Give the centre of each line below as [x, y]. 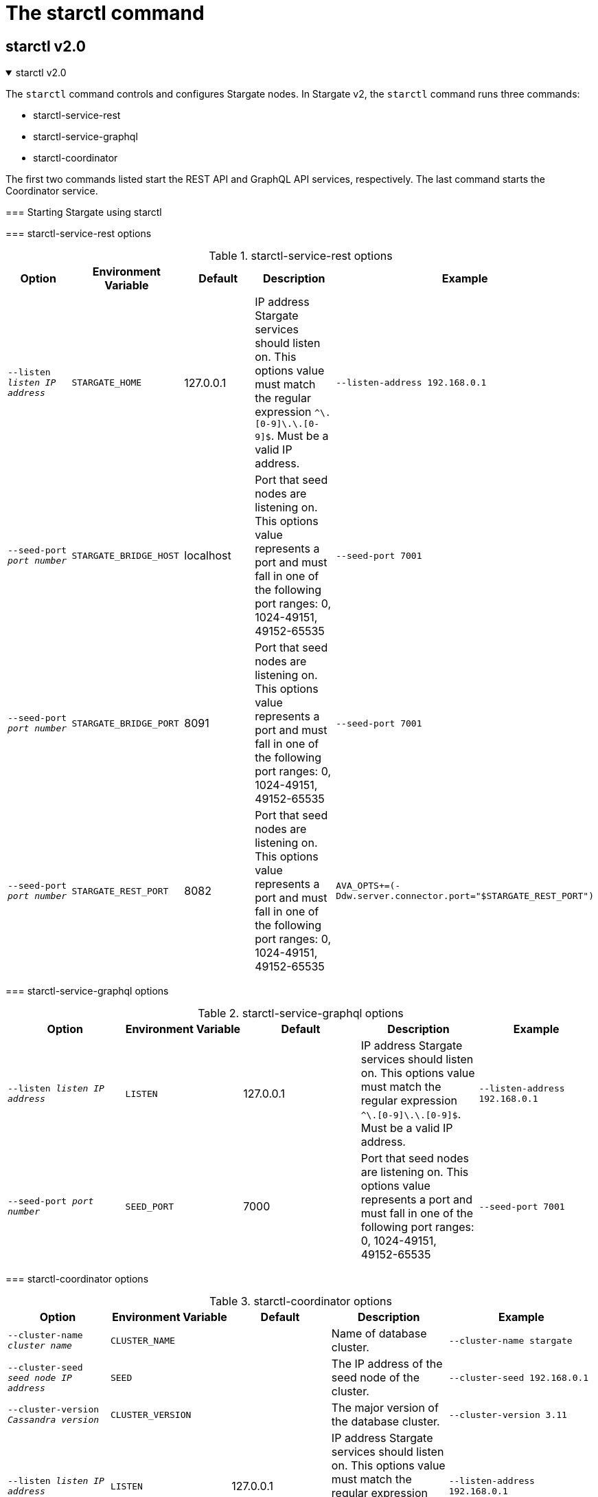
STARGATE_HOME [107, 383]
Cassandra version [54, 1420]
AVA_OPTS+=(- [368, 886]
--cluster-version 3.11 [508, 1415]
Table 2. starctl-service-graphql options [301, 1013]
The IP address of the [387, 1364]
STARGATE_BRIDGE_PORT [125, 723]
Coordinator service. [52, 191]
